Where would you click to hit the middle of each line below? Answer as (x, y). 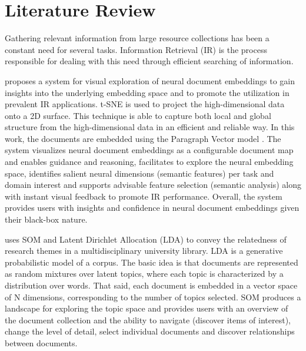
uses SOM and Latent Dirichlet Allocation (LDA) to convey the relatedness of (146, 239)
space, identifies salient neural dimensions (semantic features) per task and (139, 173)
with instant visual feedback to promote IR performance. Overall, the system (144, 196)
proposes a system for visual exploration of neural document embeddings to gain (150, 80)
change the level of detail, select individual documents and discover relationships (150, 331)
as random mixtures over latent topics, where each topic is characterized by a (144, 274)
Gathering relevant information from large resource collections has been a (137, 38)
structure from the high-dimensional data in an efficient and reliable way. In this (150, 127)
